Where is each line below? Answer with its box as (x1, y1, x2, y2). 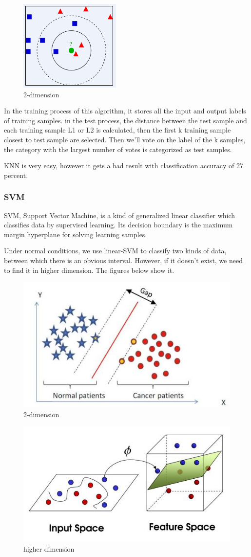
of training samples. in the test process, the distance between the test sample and (4, 115, 247, 125)
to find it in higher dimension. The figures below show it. (4, 265, 174, 275)
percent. (4, 170, 28, 180)
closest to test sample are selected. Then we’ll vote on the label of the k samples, (4, 134, 246, 144)
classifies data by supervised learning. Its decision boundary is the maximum (4, 220, 233, 230)
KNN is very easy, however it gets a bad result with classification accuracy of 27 (4, 160, 243, 171)
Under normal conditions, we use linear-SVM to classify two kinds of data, (4, 245, 227, 256)
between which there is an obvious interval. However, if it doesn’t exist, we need (4, 255, 243, 265)
